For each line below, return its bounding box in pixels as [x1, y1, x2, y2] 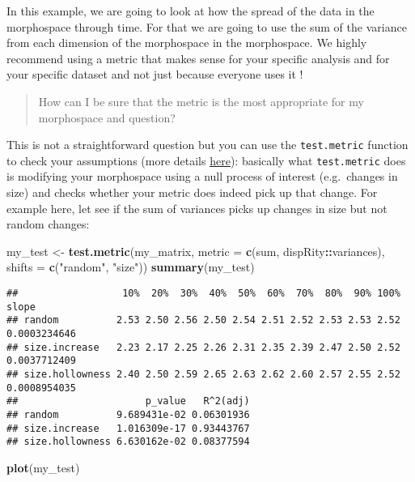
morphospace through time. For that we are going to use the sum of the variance [6, 18, 407, 35]
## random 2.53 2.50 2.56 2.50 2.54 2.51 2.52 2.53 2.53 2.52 [6, 314, 400, 326]
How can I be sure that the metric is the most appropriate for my [38, 92, 364, 109]
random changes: [6, 215, 90, 232]
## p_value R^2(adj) [6, 395, 250, 407]
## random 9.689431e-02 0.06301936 [6, 408, 250, 420]
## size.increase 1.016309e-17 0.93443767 [6, 422, 250, 434]
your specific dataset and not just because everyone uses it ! [6, 66, 303, 83]
